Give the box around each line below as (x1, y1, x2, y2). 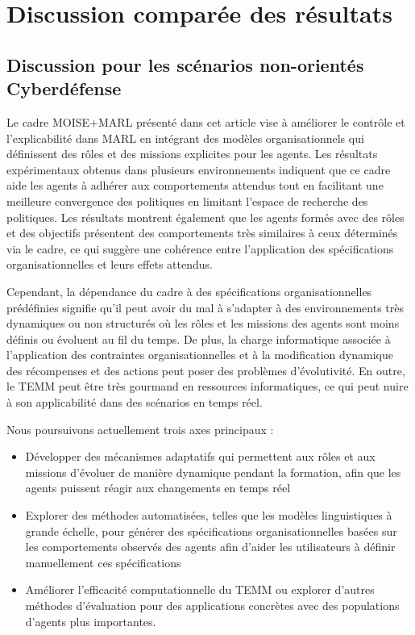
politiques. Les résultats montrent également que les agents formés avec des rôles (6, 208, 405, 225)
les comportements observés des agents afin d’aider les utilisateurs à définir (25, 538, 396, 555)
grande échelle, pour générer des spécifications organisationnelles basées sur (25, 522, 397, 539)
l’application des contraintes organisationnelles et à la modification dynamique (6, 346, 393, 363)
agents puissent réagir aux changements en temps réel (25, 479, 291, 496)
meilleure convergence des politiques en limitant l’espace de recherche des (6, 192, 368, 209)
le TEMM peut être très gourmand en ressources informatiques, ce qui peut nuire (6, 378, 409, 395)
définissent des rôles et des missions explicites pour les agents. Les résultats (6, 145, 378, 162)
